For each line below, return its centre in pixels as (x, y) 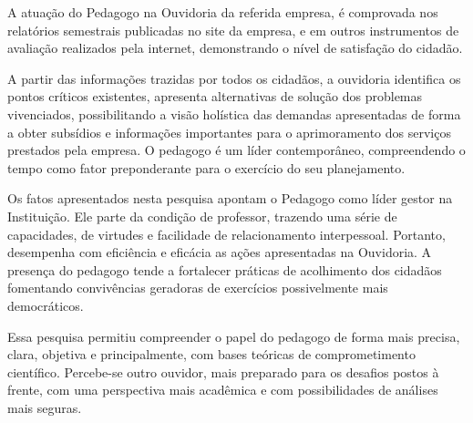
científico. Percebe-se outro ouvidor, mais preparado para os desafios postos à (223, 371)
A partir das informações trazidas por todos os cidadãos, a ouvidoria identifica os (234, 78)
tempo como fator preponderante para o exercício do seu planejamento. (206, 167)
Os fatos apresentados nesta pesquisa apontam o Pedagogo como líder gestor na (230, 198)
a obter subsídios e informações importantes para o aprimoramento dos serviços (229, 132)
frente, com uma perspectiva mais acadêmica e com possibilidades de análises (223, 390)
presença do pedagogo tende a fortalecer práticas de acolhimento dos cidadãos (225, 269)
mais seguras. (45, 407)
